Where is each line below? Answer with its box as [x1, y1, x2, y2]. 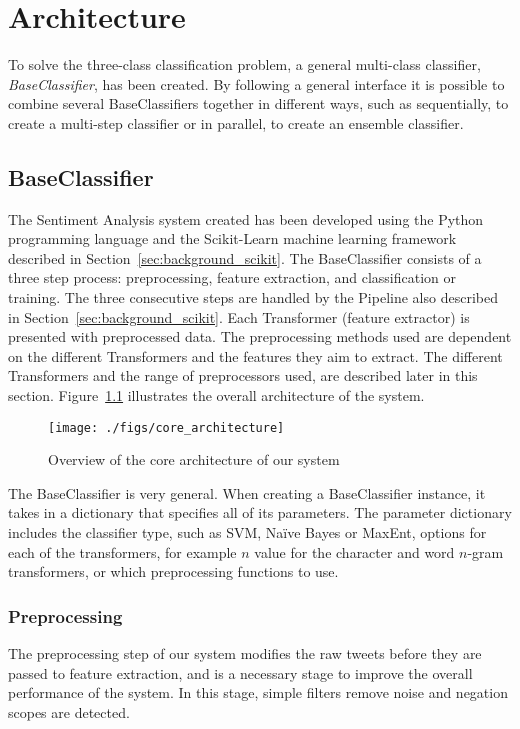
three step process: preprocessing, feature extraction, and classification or [8, 267, 457, 288]
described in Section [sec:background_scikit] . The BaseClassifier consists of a [8, 247, 482, 268]
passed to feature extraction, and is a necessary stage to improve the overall [8, 662, 473, 683]
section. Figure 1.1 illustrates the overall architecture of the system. [8, 385, 425, 406]
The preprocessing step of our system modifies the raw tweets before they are [8, 643, 482, 664]
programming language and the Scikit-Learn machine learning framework [8, 228, 457, 249]
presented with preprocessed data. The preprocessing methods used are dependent [8, 326, 512, 347]
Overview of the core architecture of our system [48, 449, 340, 470]
